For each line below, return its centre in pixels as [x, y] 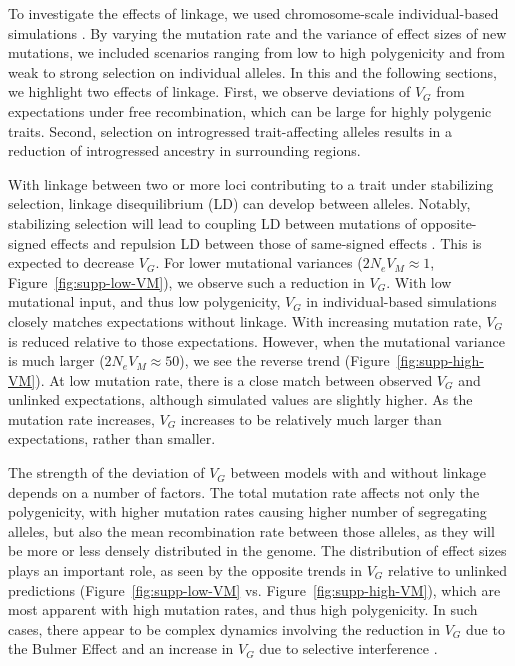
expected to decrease [71, 262]
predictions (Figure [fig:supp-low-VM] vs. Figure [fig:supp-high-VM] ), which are [254, 589]
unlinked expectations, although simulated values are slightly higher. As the [240, 399]
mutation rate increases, [81, 418]
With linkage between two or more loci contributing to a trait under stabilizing [251, 183]
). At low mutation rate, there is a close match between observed [234, 379]
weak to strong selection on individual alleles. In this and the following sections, [252, 71]
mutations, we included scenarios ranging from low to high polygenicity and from [257, 52]
